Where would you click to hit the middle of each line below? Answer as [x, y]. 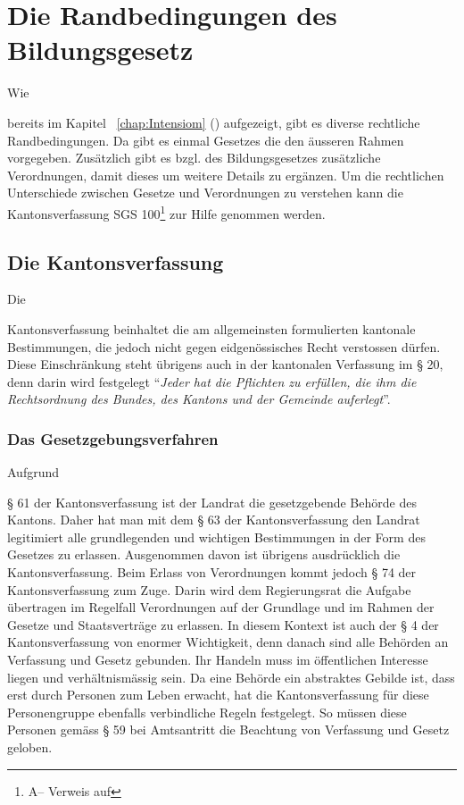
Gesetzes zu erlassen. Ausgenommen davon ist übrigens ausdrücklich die [204, 554]
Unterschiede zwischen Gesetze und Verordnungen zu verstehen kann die [205, 193]
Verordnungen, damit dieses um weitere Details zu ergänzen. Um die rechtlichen [226, 175]
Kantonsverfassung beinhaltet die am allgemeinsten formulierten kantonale [211, 328]
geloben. [30, 747]
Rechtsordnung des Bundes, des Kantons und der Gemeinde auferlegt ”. [199, 399]
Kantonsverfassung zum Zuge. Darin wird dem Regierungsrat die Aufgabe [209, 589]
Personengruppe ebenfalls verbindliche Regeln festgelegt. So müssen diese [207, 712]
